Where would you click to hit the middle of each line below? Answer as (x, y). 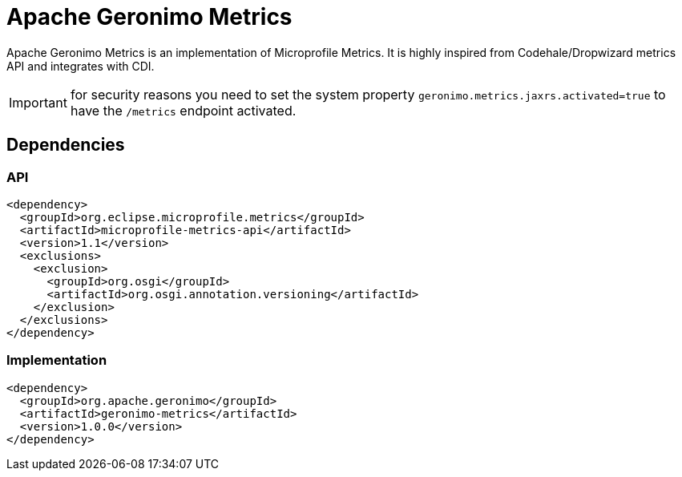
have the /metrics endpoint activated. (183, 110)
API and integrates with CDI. (81, 66)
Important (38, 102)
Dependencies (66, 145)
